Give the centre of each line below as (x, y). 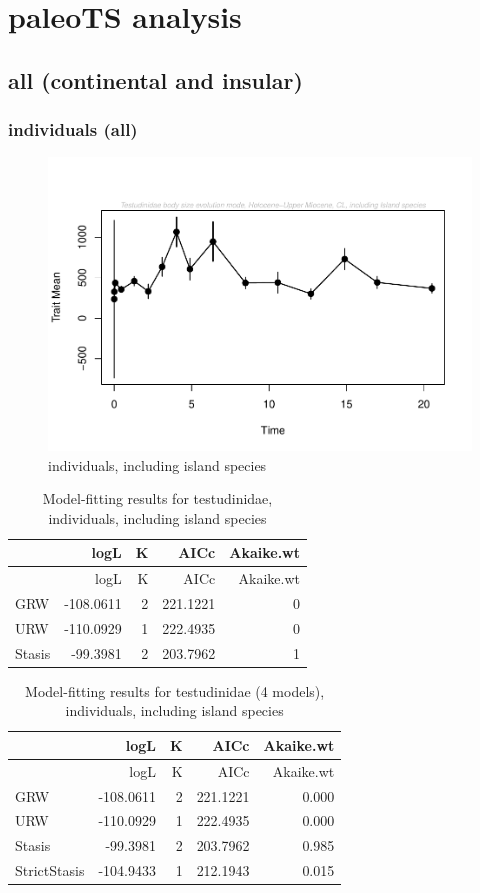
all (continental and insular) (155, 79)
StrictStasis (50, 870)
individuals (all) (73, 129)
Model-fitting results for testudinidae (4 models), (175, 690)
